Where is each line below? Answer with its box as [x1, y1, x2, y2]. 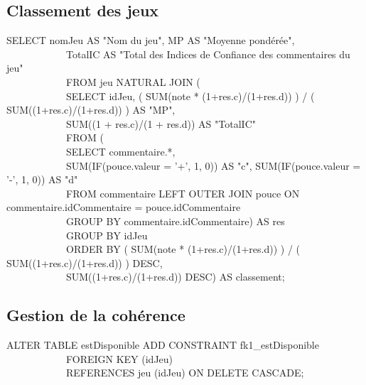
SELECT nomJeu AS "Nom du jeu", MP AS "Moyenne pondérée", [6, 33, 295, 48]
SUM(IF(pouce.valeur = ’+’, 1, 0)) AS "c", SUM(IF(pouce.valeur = [65, 158, 361, 173]
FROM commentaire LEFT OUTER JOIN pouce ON [65, 185, 300, 200]
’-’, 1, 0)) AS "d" [6, 172, 78, 187]
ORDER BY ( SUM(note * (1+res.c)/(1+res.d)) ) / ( [65, 242, 301, 256]
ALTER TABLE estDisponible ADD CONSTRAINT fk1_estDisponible [6, 337, 319, 352]
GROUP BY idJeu [65, 227, 148, 242]
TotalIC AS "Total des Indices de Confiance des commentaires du [65, 46, 350, 61]
